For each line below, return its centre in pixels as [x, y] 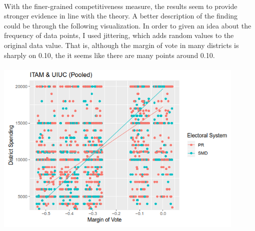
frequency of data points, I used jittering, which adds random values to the [119, 35]
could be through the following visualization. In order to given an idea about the [128, 25]
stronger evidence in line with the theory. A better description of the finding [121, 16]
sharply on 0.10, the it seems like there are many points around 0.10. [109, 55]
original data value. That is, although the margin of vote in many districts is [121, 45]
